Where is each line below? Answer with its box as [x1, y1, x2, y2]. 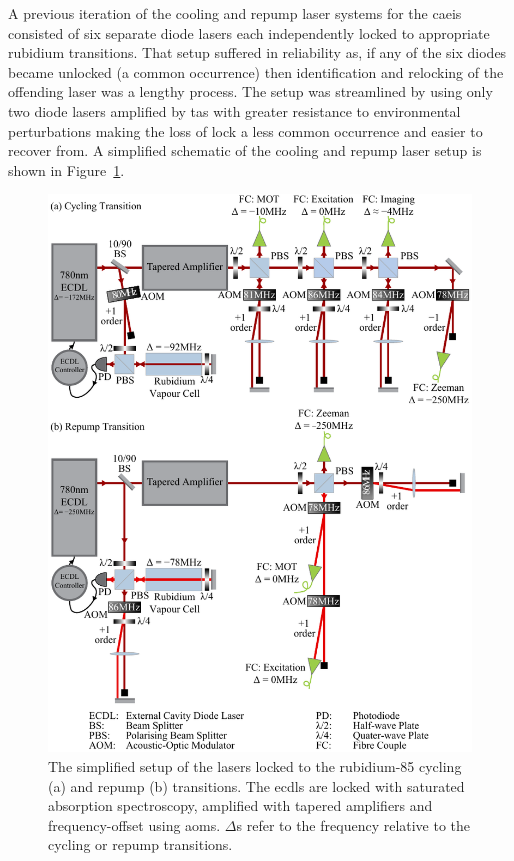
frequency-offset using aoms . [48, 814, 221, 835]
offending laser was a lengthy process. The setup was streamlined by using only [8, 81, 493, 102]
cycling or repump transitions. [48, 834, 233, 855]
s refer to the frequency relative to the [236, 814, 471, 835]
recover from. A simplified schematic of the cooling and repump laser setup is [8, 140, 482, 161]
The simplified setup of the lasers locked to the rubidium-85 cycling [48, 756, 462, 776]
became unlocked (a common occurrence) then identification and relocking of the [8, 61, 504, 82]
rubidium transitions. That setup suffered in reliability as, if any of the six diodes [8, 42, 507, 63]
